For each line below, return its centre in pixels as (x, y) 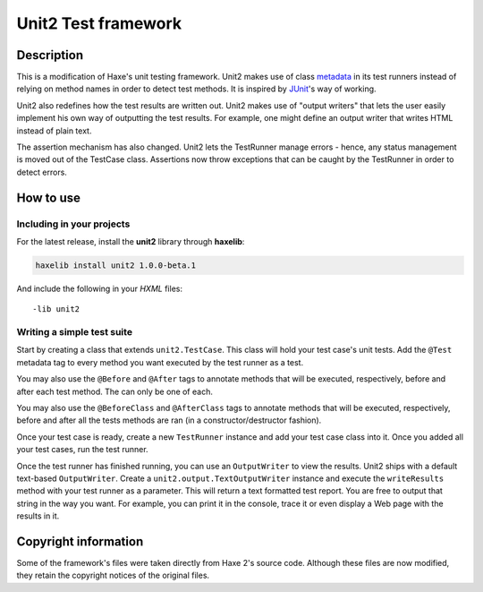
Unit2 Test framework (99, 23)
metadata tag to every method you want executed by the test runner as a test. (160, 362)
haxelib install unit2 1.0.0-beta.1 (116, 265)
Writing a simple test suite (75, 332)
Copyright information (80, 541)
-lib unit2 (56, 309)
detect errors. (42, 172)
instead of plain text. (54, 131)
